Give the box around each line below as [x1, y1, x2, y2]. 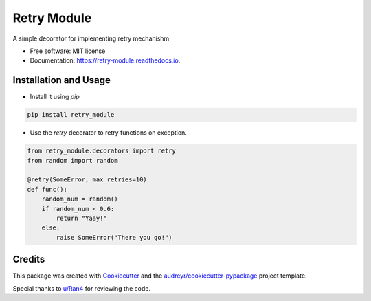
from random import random [27, 157, 118, 164]
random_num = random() [41, 195, 118, 203]
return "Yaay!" [56, 214, 108, 222]
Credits [12, 254, 45, 265]
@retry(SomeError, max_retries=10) [27, 176, 147, 183]
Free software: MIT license [30, 47, 106, 55]
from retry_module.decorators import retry [27, 147, 177, 155]
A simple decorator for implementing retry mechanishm [12, 34, 170, 43]
